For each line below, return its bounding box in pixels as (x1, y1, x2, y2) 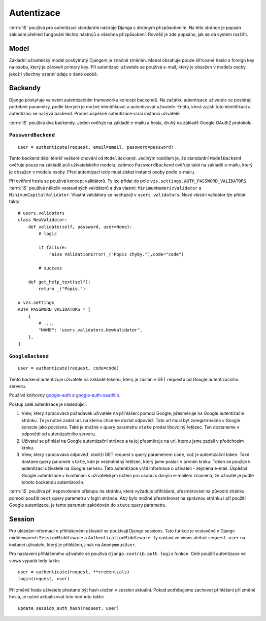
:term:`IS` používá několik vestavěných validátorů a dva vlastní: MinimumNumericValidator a (9, 185, 201, 191)
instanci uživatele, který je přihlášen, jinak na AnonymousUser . (9, 542, 136, 548)
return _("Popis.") (38, 286, 86, 292)
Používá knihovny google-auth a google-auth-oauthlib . (9, 392, 121, 398)
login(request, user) (18, 576, 70, 582)
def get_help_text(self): (28, 279, 91, 285)
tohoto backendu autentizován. (21, 479, 85, 485)
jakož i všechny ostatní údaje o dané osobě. (9, 71, 99, 77)
